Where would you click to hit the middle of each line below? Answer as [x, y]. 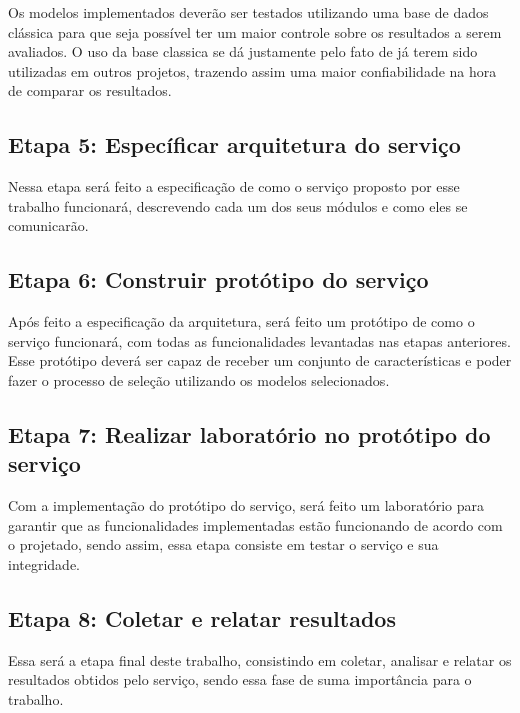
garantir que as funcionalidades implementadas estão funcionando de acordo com [255, 524]
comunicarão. [48, 225]
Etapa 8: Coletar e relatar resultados [202, 617]
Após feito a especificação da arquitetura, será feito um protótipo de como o [241, 321]
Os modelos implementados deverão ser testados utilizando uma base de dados [248, 12]
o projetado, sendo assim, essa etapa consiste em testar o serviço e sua [223, 544]
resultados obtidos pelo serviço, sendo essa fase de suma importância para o [240, 679]
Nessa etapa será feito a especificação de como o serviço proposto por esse [234, 186]
